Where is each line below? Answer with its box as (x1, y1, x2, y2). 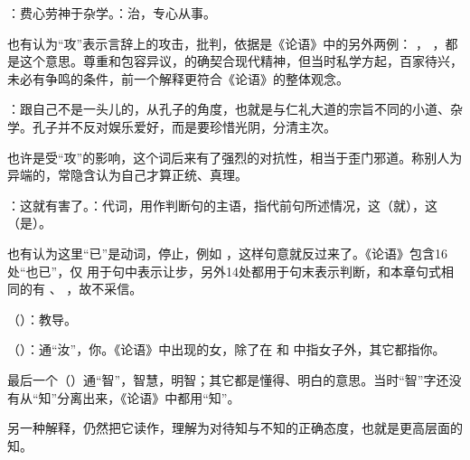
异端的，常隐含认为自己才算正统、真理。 (7, 165, 248, 184)
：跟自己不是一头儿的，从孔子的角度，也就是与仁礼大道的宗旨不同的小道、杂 (7, 99, 463, 118)
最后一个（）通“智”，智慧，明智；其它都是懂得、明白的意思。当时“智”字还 (7, 370, 449, 389)
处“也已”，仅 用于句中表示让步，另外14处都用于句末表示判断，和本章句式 (7, 261, 441, 280)
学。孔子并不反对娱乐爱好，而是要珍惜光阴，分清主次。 (7, 117, 336, 136)
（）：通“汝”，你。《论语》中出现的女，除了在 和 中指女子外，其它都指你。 (7, 340, 446, 359)
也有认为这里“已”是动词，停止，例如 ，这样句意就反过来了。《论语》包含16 (7, 243, 447, 262)
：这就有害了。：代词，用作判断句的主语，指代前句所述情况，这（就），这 (7, 195, 437, 214)
